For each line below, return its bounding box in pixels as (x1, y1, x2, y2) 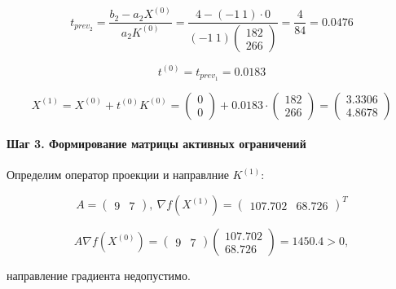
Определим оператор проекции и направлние (7, 166, 229, 183)
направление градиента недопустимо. (7, 267, 191, 284)
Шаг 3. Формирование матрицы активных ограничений (7, 135, 306, 152)
